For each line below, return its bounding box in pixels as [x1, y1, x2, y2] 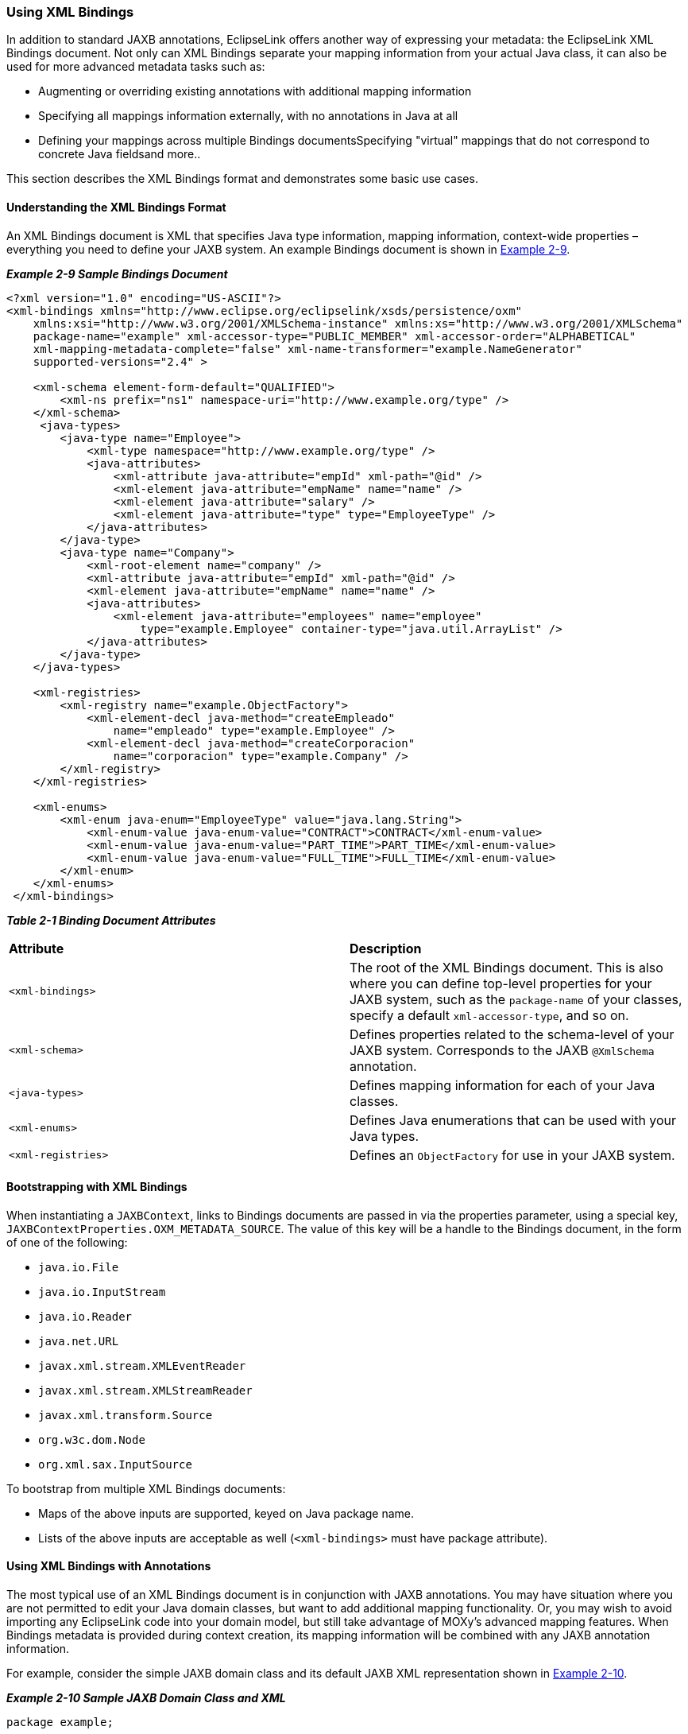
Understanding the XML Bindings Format [6, 200, 226, 214]
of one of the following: [6, 1235, 128, 1249]
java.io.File [38, 1260, 119, 1274]
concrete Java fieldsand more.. [38, 147, 201, 161]
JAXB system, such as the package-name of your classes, [350, 991, 682, 1007]
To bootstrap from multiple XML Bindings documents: [6, 1481, 286, 1495]
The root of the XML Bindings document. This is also [350, 959, 663, 976]
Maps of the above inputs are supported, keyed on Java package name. [38, 1506, 415, 1520]
